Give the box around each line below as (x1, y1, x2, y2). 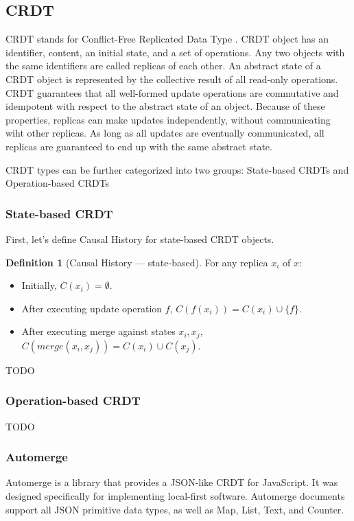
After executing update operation (21, 301, 163, 315)
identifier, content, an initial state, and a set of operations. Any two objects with (5, 45, 345, 59)
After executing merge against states (21, 324, 176, 338)
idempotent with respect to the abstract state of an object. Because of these (5, 99, 325, 113)
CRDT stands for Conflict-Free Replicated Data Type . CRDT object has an (5, 32, 329, 46)
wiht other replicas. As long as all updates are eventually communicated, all (5, 126, 324, 140)
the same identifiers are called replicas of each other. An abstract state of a (5, 58, 321, 73)
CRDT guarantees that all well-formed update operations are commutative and (5, 85, 339, 100)
